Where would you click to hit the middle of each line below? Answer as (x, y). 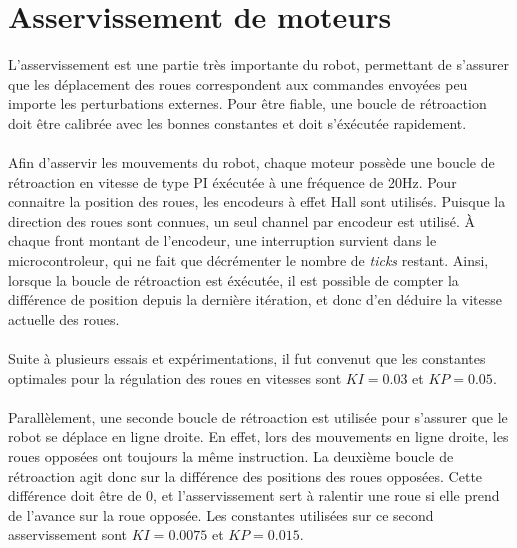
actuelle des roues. (64, 318)
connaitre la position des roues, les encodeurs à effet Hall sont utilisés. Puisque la (257, 201)
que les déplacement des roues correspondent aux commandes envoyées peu (238, 83)
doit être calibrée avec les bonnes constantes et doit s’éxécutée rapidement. (237, 122)
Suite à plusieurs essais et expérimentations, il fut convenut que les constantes (247, 358)
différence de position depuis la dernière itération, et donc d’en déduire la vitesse (255, 299)
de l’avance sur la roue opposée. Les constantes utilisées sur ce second (221, 514)
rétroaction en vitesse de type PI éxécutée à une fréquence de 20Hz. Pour (232, 181)
